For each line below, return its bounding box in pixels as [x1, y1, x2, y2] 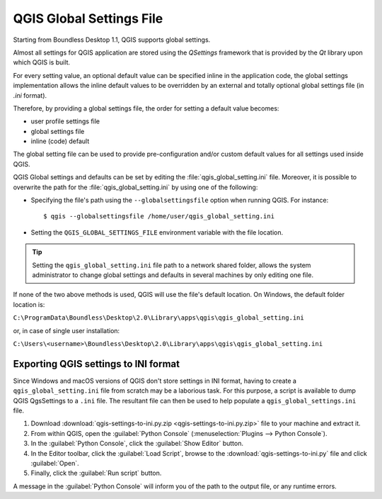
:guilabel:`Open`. [30, 459, 79, 467]
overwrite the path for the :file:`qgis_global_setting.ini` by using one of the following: [13, 183, 258, 191]
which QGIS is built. [13, 58, 71, 67]
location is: [13, 300, 45, 308]
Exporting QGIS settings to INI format [13, 358, 180, 370]
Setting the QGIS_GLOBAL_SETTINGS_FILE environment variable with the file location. [30, 228, 284, 237]
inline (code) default [30, 137, 90, 145]
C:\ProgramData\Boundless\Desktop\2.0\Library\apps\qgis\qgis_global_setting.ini [13, 314, 304, 322]
